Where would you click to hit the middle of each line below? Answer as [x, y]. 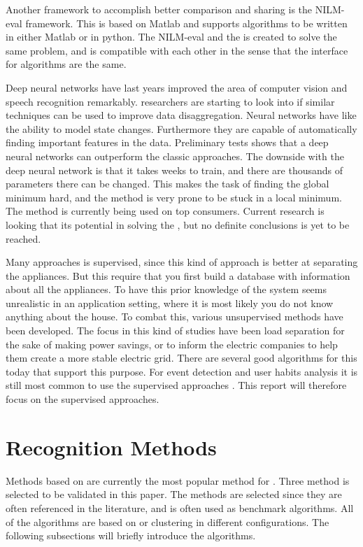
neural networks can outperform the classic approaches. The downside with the [175, 156]
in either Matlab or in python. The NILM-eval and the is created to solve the [171, 37]
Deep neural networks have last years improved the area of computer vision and [177, 87]
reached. [23, 238]
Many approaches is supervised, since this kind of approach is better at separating [182, 262]
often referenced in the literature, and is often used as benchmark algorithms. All [180, 507]
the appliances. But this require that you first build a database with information [178, 275]
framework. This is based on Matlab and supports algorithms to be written [186, 23]
